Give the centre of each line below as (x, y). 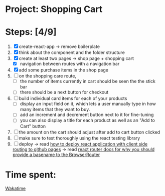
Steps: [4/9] (31, 32)
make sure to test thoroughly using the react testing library (79, 138)
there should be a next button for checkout (64, 92)
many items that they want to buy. (55, 109)
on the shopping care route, (48, 76)
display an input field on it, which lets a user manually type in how (88, 104)
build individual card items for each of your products (73, 98)
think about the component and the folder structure (72, 52)
